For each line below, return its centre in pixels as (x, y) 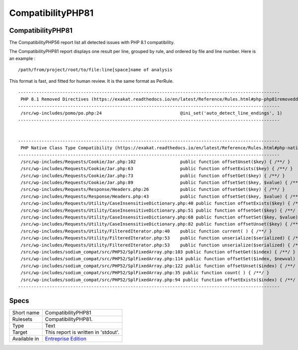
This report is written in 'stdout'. (82, 332)
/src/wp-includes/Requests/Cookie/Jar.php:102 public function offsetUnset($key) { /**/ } (155, 162)
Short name (26, 312)
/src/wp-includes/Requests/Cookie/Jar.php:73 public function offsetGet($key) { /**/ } (153, 175)
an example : (22, 58)
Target (20, 332)
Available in (26, 339)
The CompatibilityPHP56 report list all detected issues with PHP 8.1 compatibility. (92, 43)
